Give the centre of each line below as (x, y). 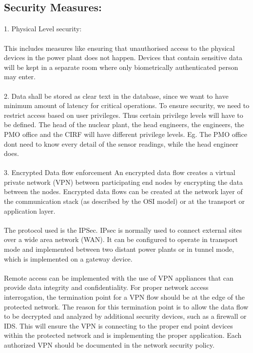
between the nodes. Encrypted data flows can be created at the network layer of (123, 191)
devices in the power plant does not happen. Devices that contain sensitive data (123, 57)
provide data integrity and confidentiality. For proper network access (106, 287)
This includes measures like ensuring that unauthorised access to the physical (119, 48)
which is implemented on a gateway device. (68, 258)
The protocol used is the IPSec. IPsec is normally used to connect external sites (123, 230)
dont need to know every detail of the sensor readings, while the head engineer (121, 143)
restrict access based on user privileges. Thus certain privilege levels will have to (124, 115)
